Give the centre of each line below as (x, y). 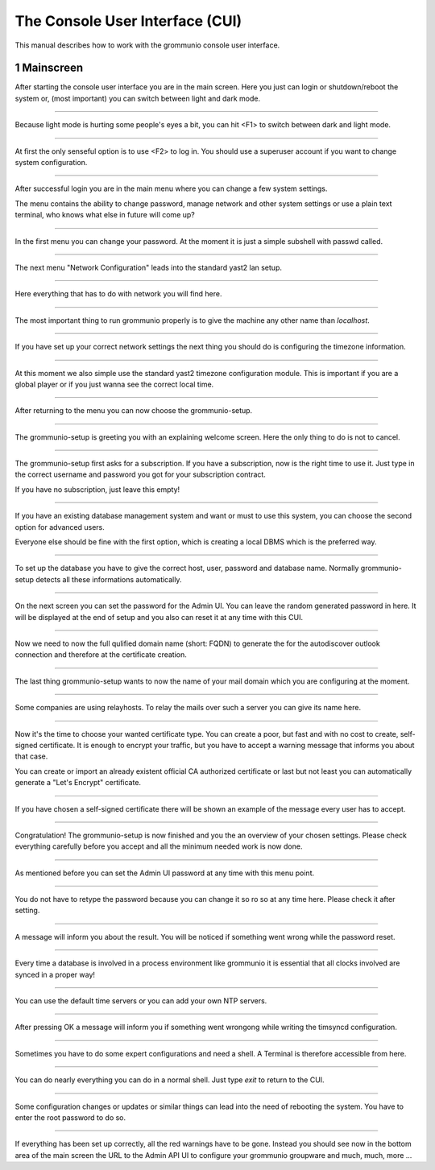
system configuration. (51, 163)
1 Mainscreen (49, 68)
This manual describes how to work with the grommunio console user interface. (147, 45)
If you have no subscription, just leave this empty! (97, 489)
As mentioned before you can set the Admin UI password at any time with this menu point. (164, 873)
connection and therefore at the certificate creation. (101, 655)
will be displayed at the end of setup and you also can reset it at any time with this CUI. (159, 617)
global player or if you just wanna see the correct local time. (114, 384)
